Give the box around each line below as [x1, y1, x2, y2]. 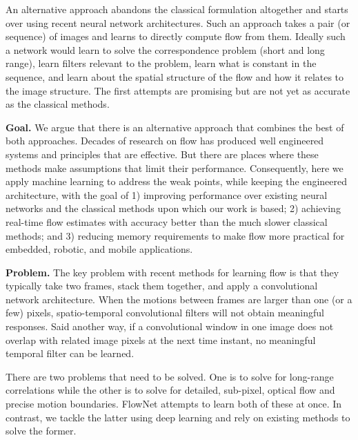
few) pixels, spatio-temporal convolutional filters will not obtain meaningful [6, 305, 324, 320]
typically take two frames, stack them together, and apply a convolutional [6, 278, 318, 293]
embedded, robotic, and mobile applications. [6, 242, 193, 256]
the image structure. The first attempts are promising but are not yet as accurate [6, 83, 350, 97]
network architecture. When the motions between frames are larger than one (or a [6, 291, 352, 306]
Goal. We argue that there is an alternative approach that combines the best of [6, 119, 344, 134]
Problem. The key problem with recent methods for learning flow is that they [6, 265, 339, 279]
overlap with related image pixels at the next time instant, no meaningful [6, 332, 316, 347]
